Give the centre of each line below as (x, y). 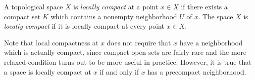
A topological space (34, 6)
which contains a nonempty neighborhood (114, 16)
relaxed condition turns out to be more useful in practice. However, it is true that (128, 61)
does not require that (139, 42)
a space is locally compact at (48, 71)
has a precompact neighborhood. (197, 71)
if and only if (119, 71)
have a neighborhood (211, 42)
